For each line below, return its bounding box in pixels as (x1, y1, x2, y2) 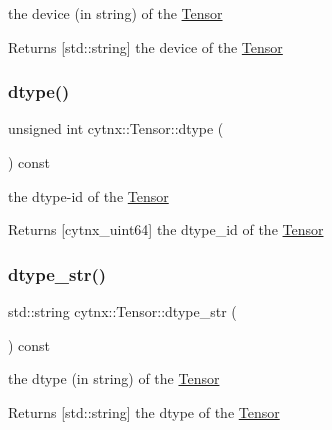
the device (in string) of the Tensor (8, 3, 223, 23)
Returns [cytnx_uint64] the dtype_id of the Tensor (8, 219, 324, 240)
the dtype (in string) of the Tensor (8, 368, 220, 389)
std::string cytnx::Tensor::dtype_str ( (8, 301, 237, 321)
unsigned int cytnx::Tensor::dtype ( (8, 118, 224, 139)
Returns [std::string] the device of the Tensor (8, 36, 283, 57)
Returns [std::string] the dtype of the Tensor (8, 401, 280, 422)
